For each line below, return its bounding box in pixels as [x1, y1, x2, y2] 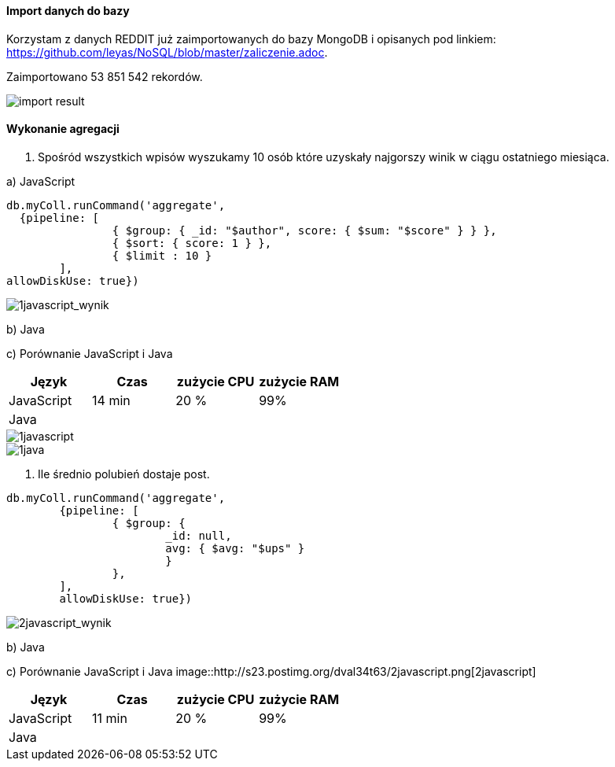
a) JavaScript [6, 174, 75, 188]
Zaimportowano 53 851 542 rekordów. [6, 69, 203, 83]
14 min [92, 392, 131, 408]
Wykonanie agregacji [6, 122, 120, 136]
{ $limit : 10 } [112, 249, 212, 262]
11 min [92, 710, 127, 726]
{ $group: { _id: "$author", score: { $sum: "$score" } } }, [112, 223, 497, 237]
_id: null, [165, 529, 232, 542]
